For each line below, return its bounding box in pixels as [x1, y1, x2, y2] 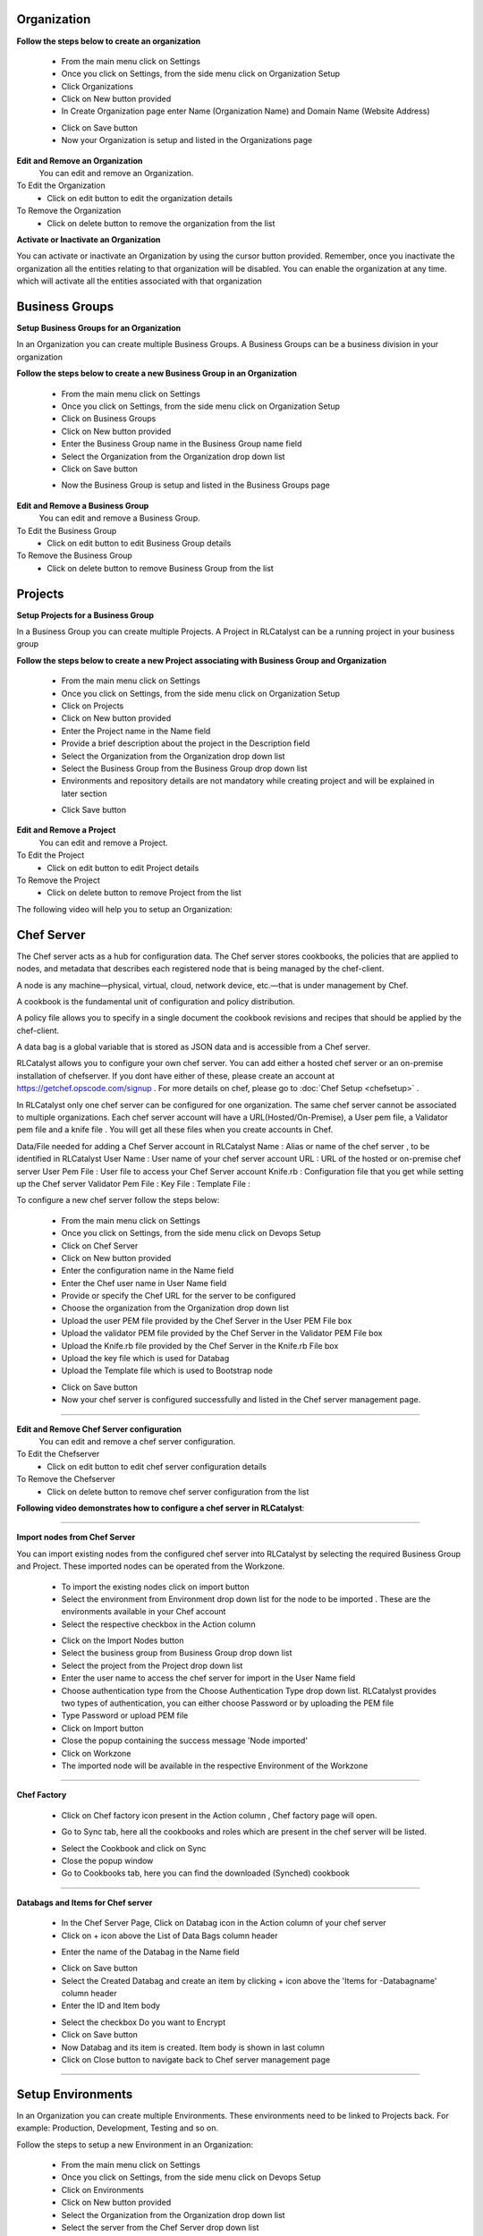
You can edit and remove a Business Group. [38, 512, 200, 523]
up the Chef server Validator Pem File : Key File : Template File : [16, 1178, 250, 1189]
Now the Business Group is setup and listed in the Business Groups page [61, 479, 330, 491]
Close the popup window [61, 1855, 154, 1866]
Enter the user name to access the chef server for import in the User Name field [61, 1673, 356, 1683]
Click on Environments [61, 2184, 145, 2195]
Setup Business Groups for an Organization [16, 323, 182, 334]
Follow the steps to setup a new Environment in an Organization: [16, 2139, 254, 2150]
